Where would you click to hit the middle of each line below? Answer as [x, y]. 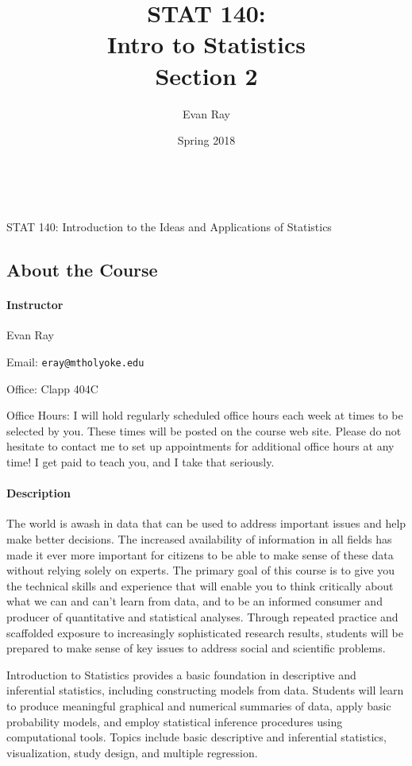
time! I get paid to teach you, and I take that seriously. [141, 462]
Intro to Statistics [206, 44]
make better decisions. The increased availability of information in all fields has [199, 539]
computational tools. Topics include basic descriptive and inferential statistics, [196, 737]
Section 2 [206, 75]
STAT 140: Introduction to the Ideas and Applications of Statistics [169, 227]
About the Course [82, 270]
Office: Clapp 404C [52, 388]
